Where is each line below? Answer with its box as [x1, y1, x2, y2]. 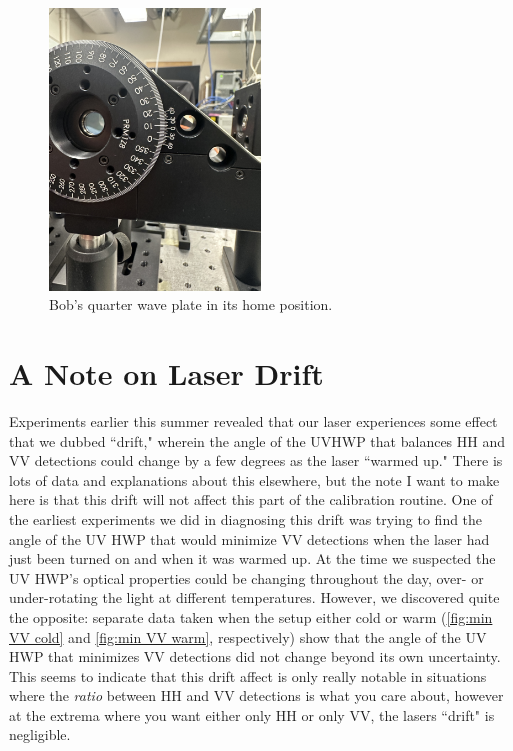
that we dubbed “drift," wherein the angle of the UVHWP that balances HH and [9, 430, 506, 451]
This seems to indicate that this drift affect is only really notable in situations [9, 665, 487, 686]
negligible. [9, 724, 71, 745]
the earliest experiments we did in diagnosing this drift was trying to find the [9, 508, 483, 529]
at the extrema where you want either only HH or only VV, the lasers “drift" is [9, 704, 495, 725]
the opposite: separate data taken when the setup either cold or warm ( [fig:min [9, 606, 493, 627]
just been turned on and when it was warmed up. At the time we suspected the [9, 548, 496, 569]
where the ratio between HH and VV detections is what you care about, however [9, 685, 504, 706]
